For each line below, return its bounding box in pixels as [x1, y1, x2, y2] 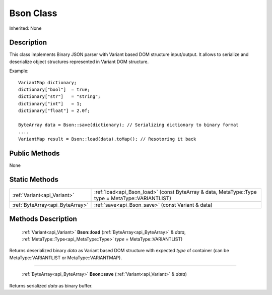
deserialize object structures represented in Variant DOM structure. [9, 58, 149, 65]
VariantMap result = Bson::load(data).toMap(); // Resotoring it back [18, 136, 196, 142]
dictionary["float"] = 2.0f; [18, 108, 90, 113]
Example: [9, 68, 29, 74]
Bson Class [9, 8, 57, 19]
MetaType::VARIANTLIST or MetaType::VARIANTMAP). [9, 255, 122, 261]
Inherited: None [9, 25, 42, 31]
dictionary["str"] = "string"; [18, 94, 101, 99]
